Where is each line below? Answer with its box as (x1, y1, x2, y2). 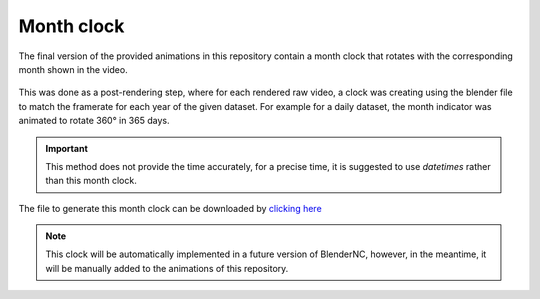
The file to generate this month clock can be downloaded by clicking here (18, 202, 322, 214)
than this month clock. (45, 175, 137, 187)
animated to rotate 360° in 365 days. (18, 115, 170, 127)
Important (45, 142, 89, 154)
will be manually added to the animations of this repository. (45, 262, 289, 274)
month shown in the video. (18, 63, 129, 75)
